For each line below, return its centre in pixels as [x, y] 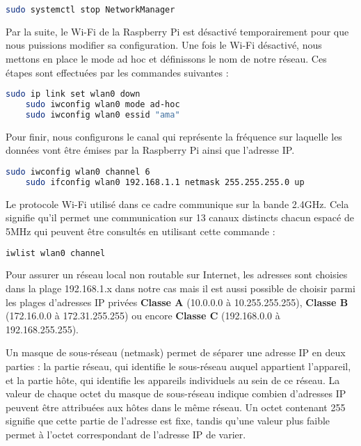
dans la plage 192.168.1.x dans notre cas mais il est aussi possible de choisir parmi [180, 288]
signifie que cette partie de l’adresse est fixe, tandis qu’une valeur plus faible [168, 421]
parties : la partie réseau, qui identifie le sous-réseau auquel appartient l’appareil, [178, 366]
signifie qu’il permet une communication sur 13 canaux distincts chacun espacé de [180, 217]
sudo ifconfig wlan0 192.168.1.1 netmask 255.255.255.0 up [165, 182]
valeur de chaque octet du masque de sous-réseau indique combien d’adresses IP [176, 393]
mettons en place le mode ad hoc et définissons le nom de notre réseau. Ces [166, 59]
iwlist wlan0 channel [56, 253]
